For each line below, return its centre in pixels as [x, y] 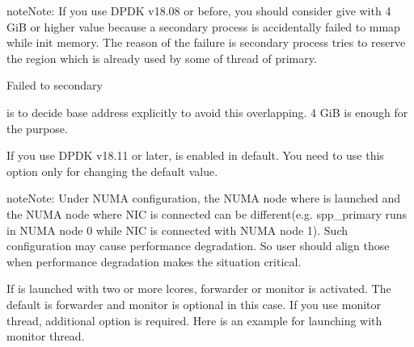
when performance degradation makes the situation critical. [154, 261]
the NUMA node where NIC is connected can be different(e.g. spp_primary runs [207, 213]
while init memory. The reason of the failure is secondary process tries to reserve [206, 42]
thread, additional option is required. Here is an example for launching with [194, 320]
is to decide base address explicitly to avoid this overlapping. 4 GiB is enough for [207, 112]
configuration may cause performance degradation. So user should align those [198, 246]
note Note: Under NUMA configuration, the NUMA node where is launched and [204, 198]
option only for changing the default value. [112, 171]
